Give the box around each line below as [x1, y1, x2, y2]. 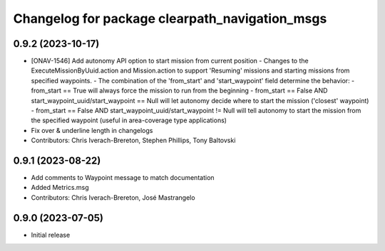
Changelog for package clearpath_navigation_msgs [13, 11, 327, 26]
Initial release [31, 230, 71, 239]
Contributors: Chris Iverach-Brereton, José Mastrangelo [31, 193, 195, 202]
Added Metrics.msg [31, 183, 89, 192]
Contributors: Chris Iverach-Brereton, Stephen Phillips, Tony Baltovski [31, 136, 236, 145]
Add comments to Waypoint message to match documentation [31, 173, 215, 182]
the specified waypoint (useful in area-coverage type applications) [31, 116, 227, 124]
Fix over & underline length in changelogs [31, 126, 153, 134]
